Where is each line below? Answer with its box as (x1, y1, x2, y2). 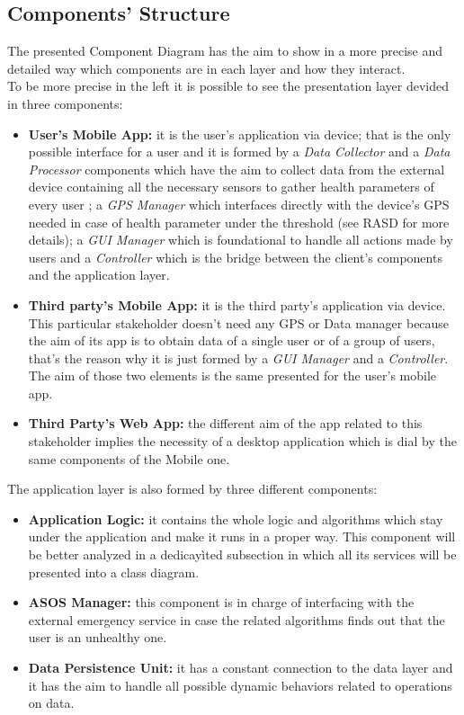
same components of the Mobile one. (28, 449, 230, 468)
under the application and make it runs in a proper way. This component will (28, 527, 456, 546)
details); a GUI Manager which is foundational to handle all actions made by (28, 230, 453, 249)
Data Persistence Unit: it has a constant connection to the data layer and (28, 658, 453, 677)
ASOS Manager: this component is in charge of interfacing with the (28, 593, 415, 612)
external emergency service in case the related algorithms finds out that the (28, 610, 445, 629)
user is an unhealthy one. (28, 628, 167, 647)
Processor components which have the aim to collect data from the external (28, 159, 445, 178)
